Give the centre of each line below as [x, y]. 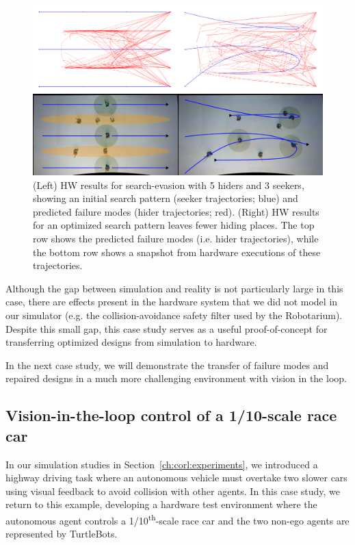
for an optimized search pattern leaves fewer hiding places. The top [174, 225]
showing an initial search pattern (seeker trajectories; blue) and [166, 198]
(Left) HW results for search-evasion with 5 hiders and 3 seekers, [169, 185]
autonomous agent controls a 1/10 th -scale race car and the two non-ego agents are [177, 519]
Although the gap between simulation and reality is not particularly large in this [174, 288]
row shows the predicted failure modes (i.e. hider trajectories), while [176, 238]
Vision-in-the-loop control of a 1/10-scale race [171, 415]
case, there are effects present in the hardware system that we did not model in [172, 302]
